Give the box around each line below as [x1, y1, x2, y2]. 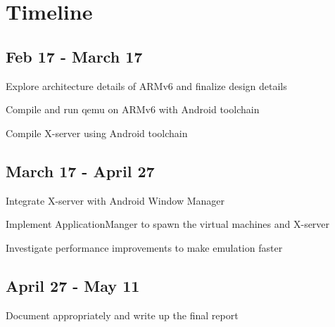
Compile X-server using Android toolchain [6, 125, 188, 140]
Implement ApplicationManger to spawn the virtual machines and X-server [6, 217, 330, 231]
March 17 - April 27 [6, 160, 155, 181]
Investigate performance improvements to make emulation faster [6, 240, 283, 255]
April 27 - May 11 [6, 274, 140, 296]
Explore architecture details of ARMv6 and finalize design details [6, 78, 287, 93]
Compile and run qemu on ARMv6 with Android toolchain [6, 102, 260, 117]
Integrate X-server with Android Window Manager [6, 193, 225, 207]
